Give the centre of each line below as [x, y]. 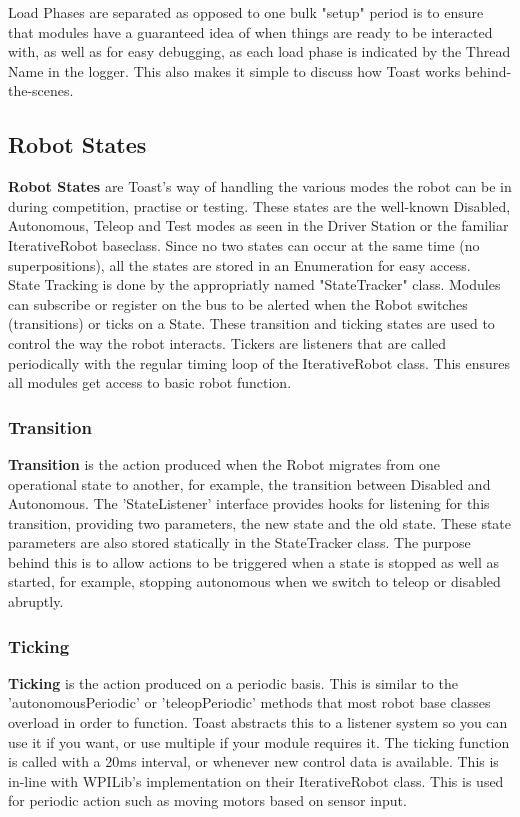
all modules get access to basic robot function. [150, 382]
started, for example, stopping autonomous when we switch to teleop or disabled [254, 581]
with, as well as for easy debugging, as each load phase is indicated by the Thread [259, 51]
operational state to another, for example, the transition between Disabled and [249, 483]
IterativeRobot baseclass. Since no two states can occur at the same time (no [244, 244]
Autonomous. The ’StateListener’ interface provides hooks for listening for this [249, 503]
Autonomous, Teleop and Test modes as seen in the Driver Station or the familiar [258, 225]
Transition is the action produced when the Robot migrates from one [224, 463]
